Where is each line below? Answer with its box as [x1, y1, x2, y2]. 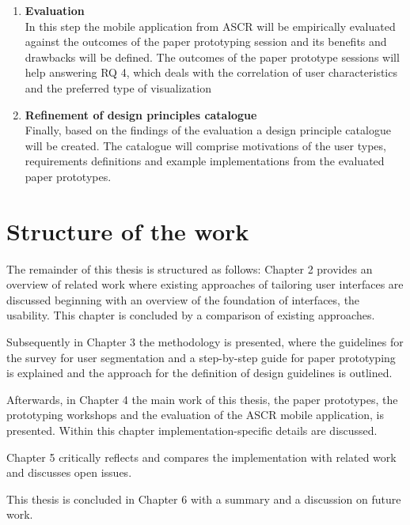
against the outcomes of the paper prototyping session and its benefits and [25, 33, 387, 50]
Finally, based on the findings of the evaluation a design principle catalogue [25, 122, 391, 138]
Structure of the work [6, 214, 249, 247]
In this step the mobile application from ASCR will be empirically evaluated [25, 17, 396, 34]
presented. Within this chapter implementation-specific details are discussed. [6, 422, 378, 438]
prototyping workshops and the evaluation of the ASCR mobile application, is [6, 406, 384, 423]
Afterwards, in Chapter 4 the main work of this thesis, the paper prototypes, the [6, 391, 398, 407]
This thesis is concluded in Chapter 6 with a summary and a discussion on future [6, 490, 401, 507]
